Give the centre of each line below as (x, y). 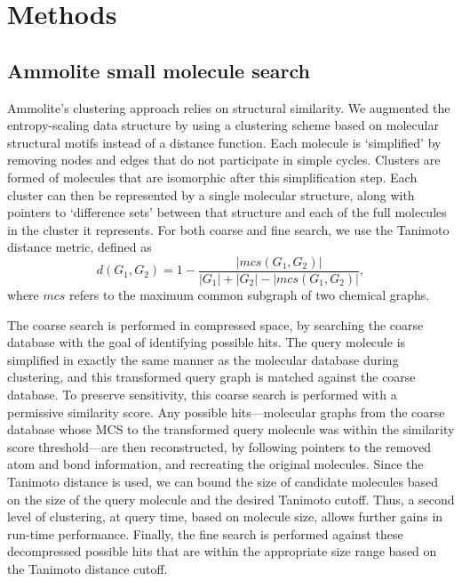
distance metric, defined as (80, 247)
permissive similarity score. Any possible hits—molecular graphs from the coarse (226, 412)
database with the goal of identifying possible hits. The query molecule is (207, 342)
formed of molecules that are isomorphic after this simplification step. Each (212, 177)
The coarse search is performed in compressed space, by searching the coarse (215, 324)
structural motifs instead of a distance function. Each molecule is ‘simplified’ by (224, 142)
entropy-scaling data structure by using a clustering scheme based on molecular (223, 125)
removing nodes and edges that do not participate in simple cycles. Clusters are (224, 160)
